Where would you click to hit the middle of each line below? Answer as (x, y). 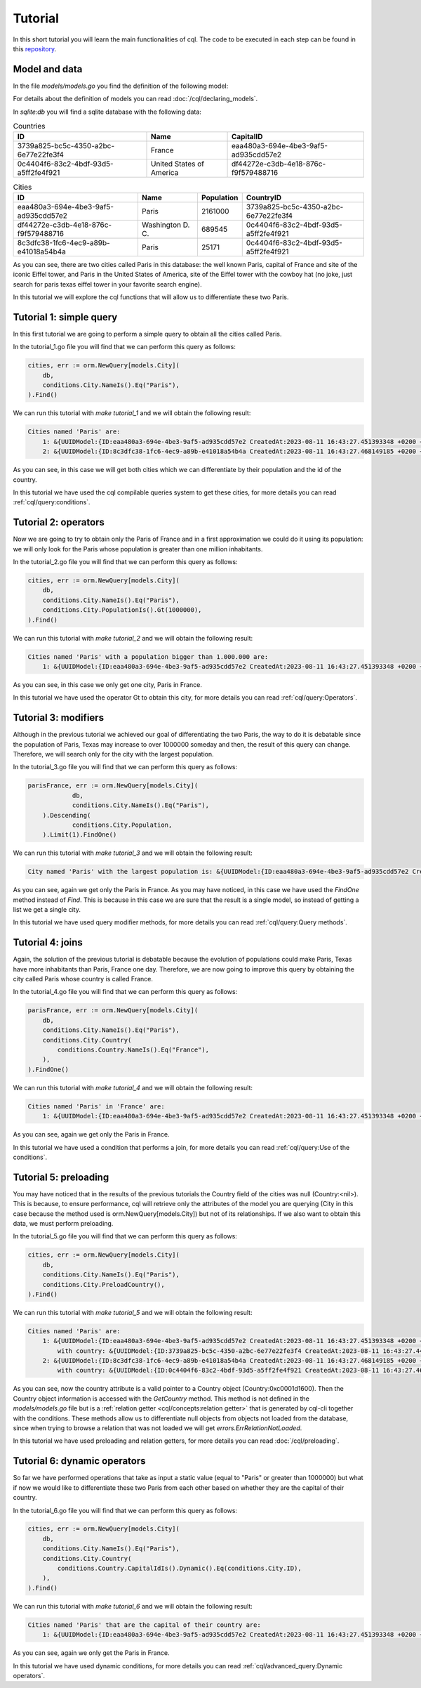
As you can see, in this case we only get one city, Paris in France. (108, 684)
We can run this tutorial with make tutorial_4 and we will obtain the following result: (133, 1087)
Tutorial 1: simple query (65, 317)
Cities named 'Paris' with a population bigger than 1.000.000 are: (148, 656)
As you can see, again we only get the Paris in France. (91, 1653)
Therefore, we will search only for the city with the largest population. (113, 754)
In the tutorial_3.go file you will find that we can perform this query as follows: (125, 767)
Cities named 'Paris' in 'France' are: (96, 1106)
